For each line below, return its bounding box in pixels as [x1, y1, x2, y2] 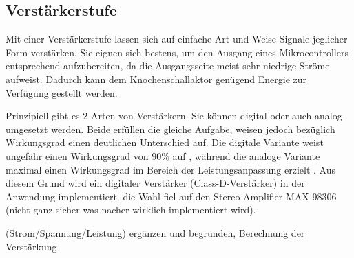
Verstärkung [6, 239, 57, 253]
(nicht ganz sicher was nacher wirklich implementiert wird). [6, 202, 256, 217]
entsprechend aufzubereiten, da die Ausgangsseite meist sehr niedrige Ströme [6, 58, 330, 73]
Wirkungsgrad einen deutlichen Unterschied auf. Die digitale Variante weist [6, 135, 324, 150]
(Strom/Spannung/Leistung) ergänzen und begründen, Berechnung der [6, 225, 305, 239]
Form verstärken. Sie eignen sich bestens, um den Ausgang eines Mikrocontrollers [6, 45, 348, 59]
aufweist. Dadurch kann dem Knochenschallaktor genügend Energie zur [6, 71, 307, 86]
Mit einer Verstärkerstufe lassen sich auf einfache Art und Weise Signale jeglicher [6, 32, 348, 46]
